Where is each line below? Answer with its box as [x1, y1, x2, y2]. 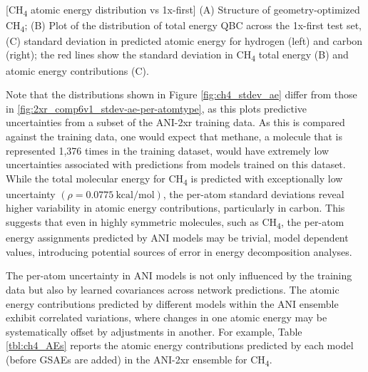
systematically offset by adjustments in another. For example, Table [6, 324, 302, 339]
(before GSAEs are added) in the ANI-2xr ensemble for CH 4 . [6, 351, 272, 368]
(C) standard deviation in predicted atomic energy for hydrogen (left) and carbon [6, 33, 363, 48]
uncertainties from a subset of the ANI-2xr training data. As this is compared [6, 115, 345, 130]
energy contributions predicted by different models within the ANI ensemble [6, 296, 339, 311]
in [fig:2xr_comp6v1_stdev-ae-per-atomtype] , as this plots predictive [6, 100, 307, 115]
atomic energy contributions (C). [6, 63, 149, 78]
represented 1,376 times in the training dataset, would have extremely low [6, 143, 329, 157]
